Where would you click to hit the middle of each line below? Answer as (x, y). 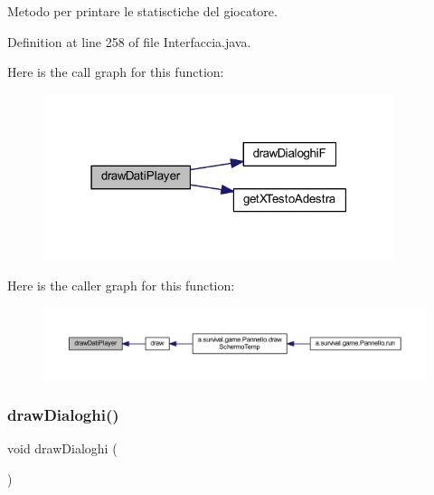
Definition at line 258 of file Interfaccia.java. (129, 41)
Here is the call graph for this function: (116, 72)
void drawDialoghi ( (62, 448)
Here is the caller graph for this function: (121, 286)
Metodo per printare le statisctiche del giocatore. (142, 11)
